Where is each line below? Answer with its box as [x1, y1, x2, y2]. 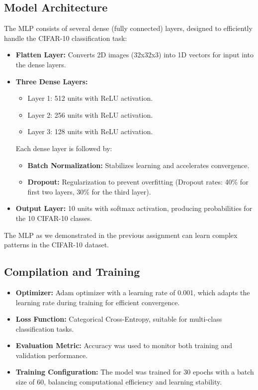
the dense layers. [15, 59, 66, 69]
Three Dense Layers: [15, 76, 88, 86]
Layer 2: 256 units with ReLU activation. [27, 109, 153, 120]
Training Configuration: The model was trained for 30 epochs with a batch [15, 367, 254, 377]
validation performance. [15, 350, 88, 360]
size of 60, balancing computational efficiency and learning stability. [15, 377, 222, 387]
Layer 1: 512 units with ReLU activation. [27, 93, 153, 103]
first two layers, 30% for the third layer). [27, 186, 151, 196]
